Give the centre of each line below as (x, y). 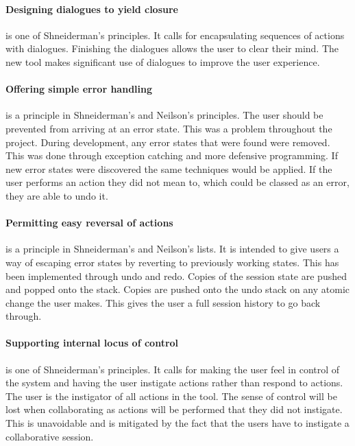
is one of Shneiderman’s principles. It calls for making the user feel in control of (173, 369)
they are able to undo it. (57, 195)
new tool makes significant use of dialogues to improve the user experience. (163, 61)
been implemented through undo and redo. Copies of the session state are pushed (176, 275)
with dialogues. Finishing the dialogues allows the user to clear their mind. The (172, 48)
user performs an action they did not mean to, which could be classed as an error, (177, 182)
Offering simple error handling (79, 89)
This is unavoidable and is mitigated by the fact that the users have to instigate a (177, 423)
